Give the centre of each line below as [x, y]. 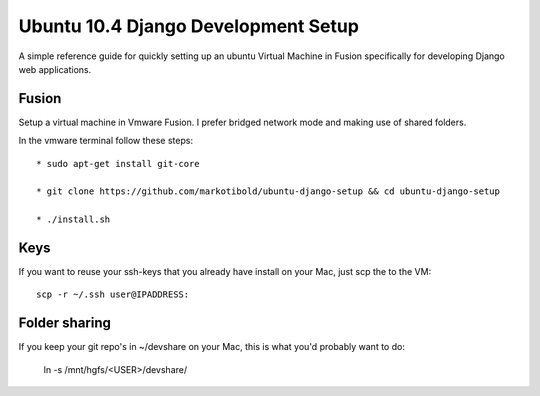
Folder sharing [65, 323]
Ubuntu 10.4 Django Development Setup [189, 26]
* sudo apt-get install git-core [118, 163]
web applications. [55, 69]
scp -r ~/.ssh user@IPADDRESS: [113, 294]
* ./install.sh [73, 219]
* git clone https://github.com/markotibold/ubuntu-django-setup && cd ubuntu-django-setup [268, 191]
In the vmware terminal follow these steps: [106, 141]
